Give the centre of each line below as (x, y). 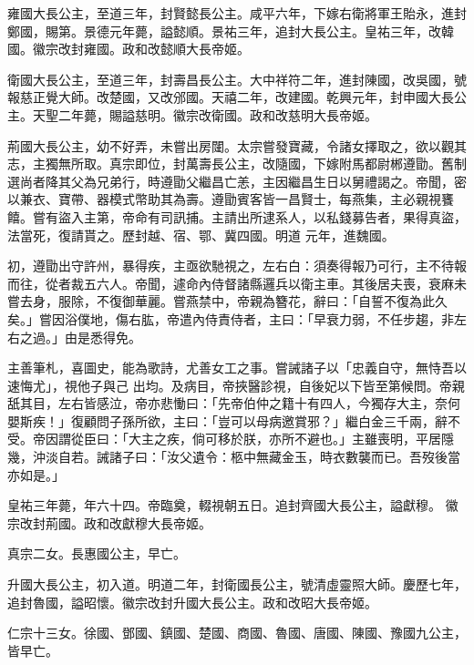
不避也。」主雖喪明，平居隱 (374, 439)
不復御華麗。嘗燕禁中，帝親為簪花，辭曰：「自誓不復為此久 (272, 301)
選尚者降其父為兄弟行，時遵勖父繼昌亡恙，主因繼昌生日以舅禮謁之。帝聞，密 (237, 181)
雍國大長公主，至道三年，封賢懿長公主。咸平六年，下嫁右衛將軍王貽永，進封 (237, 13)
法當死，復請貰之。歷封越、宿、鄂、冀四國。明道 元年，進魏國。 (201, 235)
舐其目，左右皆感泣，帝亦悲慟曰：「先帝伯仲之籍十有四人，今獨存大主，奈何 (234, 403)
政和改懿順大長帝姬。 (185, 49)
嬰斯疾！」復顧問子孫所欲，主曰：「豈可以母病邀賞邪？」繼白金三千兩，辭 (227, 420)
